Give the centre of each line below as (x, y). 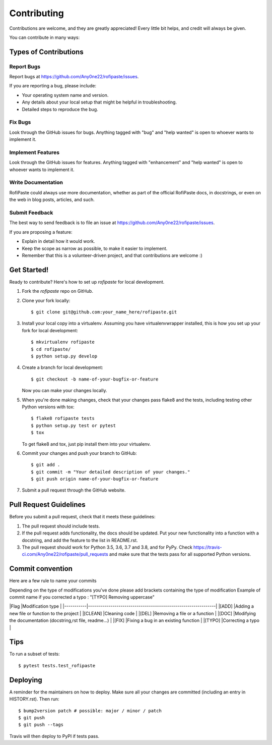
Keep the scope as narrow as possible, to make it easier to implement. (95, 248)
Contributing (37, 13)
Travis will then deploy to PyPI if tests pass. (54, 736)
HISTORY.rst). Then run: (34, 699)
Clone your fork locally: (46, 300)
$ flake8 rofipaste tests (63, 418)
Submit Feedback (31, 213)
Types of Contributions (46, 52)
